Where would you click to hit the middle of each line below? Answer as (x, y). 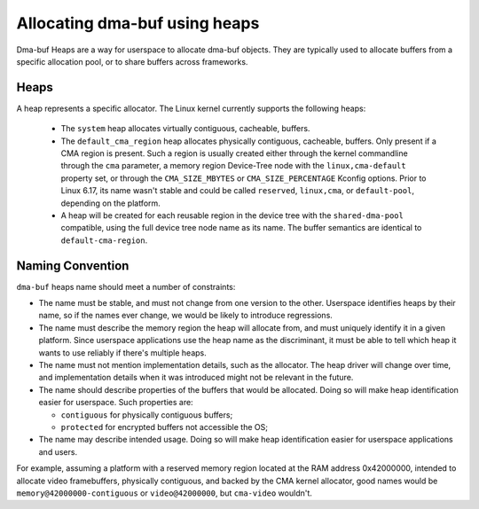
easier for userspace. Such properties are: (116, 403)
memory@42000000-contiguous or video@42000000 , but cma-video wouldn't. (164, 493)
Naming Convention (73, 266)
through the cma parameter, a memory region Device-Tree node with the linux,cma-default (234, 166)
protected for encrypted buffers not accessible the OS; (164, 427)
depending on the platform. (111, 203)
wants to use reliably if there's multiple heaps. (123, 352)
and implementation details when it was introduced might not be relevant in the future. (196, 378)
